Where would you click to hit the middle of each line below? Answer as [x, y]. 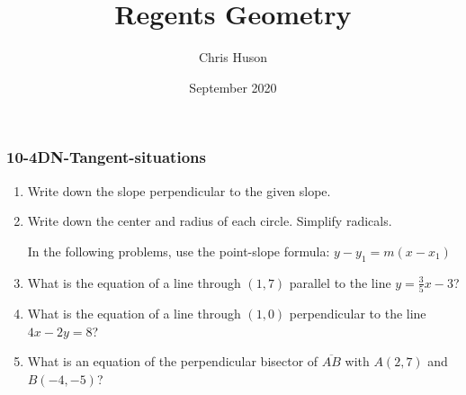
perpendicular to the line [358, 313]
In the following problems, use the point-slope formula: [179, 251]
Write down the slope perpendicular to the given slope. [179, 190]
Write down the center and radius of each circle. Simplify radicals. [210, 221]
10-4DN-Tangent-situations [106, 157]
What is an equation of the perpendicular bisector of [173, 361]
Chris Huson [233, 57]
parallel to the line [340, 282]
